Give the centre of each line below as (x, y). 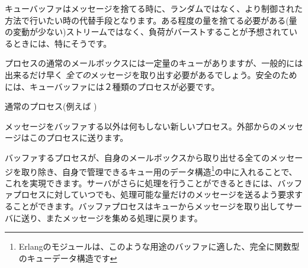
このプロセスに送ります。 (79, 138)
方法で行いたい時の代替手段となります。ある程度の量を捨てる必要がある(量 (151, 20)
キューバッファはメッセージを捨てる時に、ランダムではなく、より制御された (154, 8)
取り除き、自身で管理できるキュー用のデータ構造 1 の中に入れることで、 (159, 170)
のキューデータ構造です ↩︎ (68, 258)
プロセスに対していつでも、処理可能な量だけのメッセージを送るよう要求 (153, 194)
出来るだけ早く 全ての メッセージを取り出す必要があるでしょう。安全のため (151, 74)
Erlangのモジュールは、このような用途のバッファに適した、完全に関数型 (159, 246)
